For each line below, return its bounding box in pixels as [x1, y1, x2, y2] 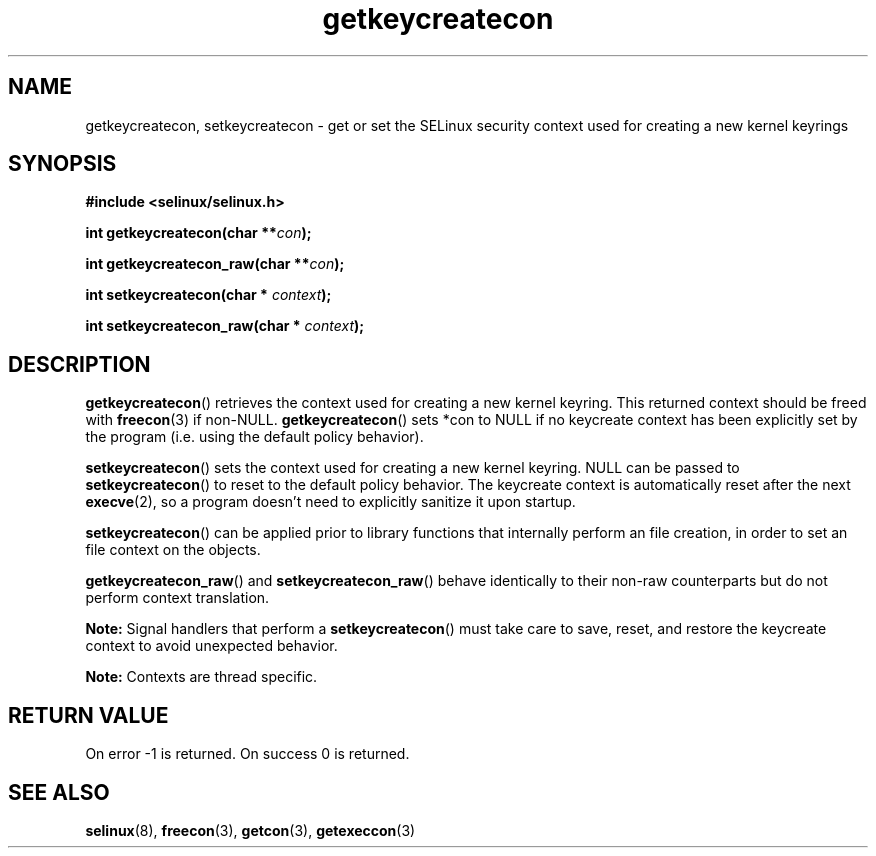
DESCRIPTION [8, 351, 151, 377]
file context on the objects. [85, 541, 261, 559]
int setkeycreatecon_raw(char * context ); [85, 317, 365, 335]
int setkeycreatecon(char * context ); [85, 286, 332, 304]
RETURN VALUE [8, 702, 169, 728]
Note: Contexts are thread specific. [85, 668, 318, 686]
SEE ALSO [8, 779, 110, 805]
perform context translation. [85, 589, 270, 607]
